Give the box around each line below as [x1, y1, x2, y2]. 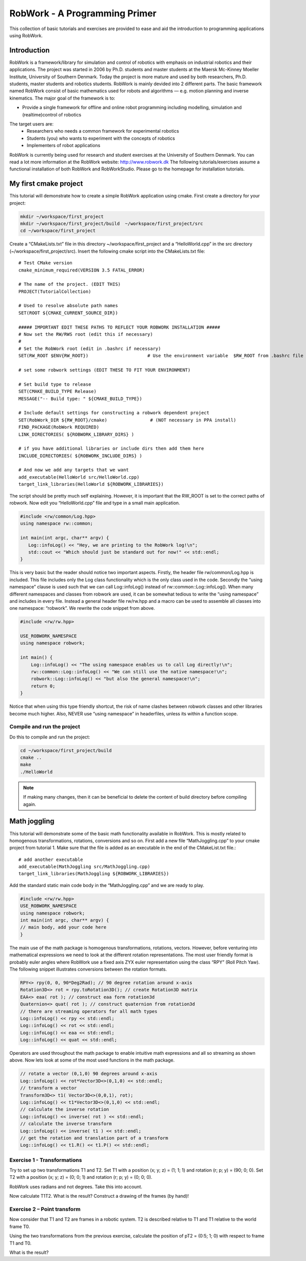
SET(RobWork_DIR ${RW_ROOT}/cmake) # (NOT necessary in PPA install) [18, 417, 237, 423]
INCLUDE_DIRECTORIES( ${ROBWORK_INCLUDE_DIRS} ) [18, 453, 142, 459]
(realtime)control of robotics [22, 111, 82, 117]
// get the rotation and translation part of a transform [20, 1135, 168, 1141]
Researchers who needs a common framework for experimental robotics [27, 128, 180, 134]
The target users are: [9, 120, 54, 127]
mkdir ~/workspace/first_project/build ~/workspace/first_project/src [20, 220, 203, 227]
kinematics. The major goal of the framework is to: [9, 95, 116, 101]
